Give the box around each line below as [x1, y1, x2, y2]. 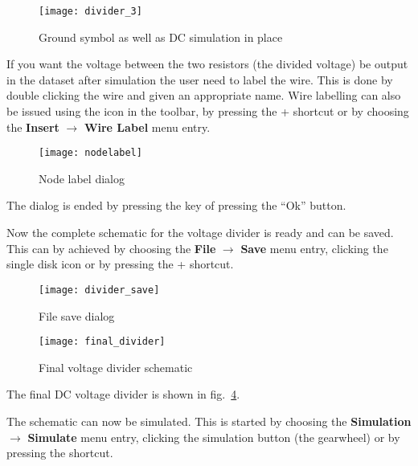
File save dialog [39, 307, 115, 324]
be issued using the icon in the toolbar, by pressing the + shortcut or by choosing [6, 103, 409, 120]
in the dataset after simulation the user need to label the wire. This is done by [6, 71, 393, 88]
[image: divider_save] [39, 284, 160, 296]
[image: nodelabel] [39, 147, 142, 159]
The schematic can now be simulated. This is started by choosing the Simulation [6, 412, 412, 429]
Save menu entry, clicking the [240, 239, 388, 256]
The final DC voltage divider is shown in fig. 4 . [6, 386, 240, 403]
